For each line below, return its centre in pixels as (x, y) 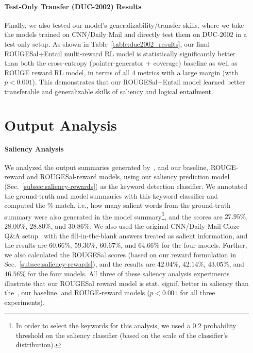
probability (220, 326)
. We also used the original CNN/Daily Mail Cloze (164, 226)
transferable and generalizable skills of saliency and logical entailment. (109, 91)
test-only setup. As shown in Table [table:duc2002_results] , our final (107, 43)
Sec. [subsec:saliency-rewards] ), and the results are (80, 264)
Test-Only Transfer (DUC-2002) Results (73, 6)
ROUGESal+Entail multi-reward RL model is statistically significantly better (120, 53)
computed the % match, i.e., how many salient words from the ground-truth (118, 205)
